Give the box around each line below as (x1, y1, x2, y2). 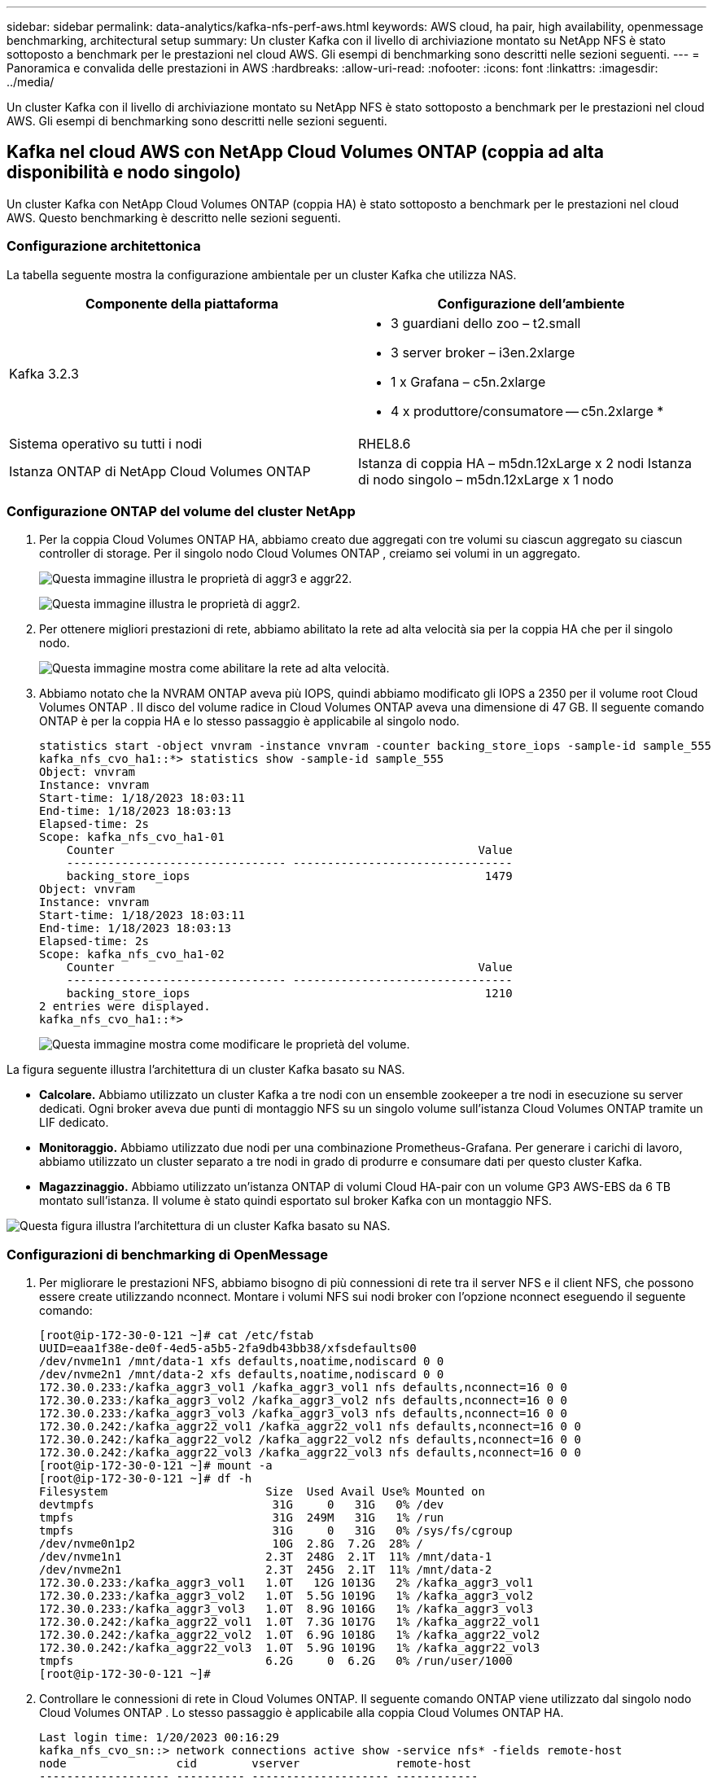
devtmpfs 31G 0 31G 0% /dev (39, 1498, 444, 1512)
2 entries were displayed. (39, 1000, 211, 1014)
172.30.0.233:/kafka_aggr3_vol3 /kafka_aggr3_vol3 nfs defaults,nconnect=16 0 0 (39, 1407, 568, 1421)
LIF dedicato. (39, 1115, 109, 1130)
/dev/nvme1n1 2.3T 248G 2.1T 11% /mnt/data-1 (39, 1550, 492, 1564)
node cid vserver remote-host (39, 1757, 472, 1771)
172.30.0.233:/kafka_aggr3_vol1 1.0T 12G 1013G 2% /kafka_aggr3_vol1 (39, 1576, 533, 1590)
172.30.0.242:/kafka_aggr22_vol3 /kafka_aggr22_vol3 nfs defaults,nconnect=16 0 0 (39, 1446, 581, 1460)
